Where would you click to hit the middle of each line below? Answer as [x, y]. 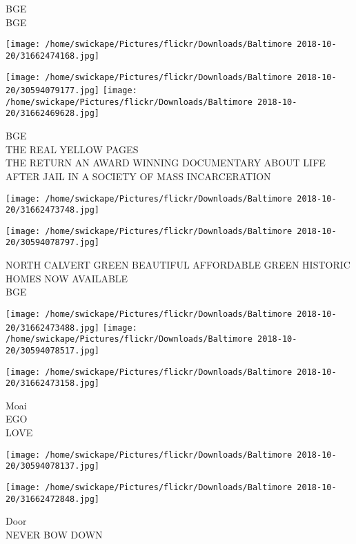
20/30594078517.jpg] [53, 350]
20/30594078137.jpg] [53, 466]
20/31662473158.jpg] [53, 383]
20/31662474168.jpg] [53, 56]
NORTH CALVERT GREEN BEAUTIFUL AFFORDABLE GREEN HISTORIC [178, 265]
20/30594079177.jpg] [53, 91]
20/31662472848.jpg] [53, 499]
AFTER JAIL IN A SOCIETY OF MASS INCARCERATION [138, 176]
